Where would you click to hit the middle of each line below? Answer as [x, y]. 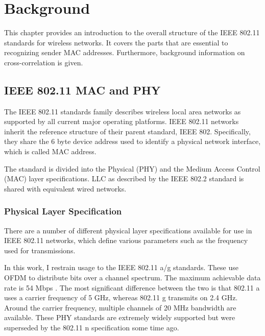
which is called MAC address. [50, 151]
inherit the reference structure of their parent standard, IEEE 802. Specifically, [127, 131]
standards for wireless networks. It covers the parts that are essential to [116, 42]
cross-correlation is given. [44, 62]
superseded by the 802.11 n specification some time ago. [92, 328]
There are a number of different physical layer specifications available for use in [128, 230]
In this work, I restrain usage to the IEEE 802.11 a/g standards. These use [121, 267]
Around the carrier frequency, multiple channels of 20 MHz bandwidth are [120, 307]
